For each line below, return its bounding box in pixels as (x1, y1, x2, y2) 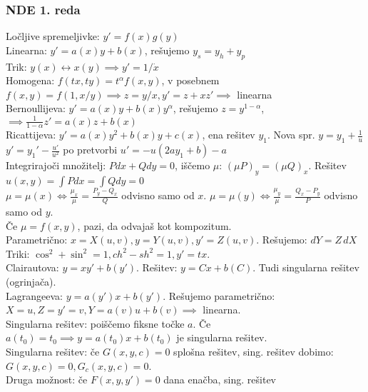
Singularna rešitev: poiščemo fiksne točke (6, 316, 185, 331)
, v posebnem (161, 73, 220, 88)
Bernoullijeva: (6, 101, 66, 116)
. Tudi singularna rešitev (252, 260, 359, 275)
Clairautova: (6, 260, 59, 275)
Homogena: (6, 73, 55, 88)
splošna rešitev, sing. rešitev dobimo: (173, 343, 334, 358)
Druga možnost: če (6, 372, 88, 387)
